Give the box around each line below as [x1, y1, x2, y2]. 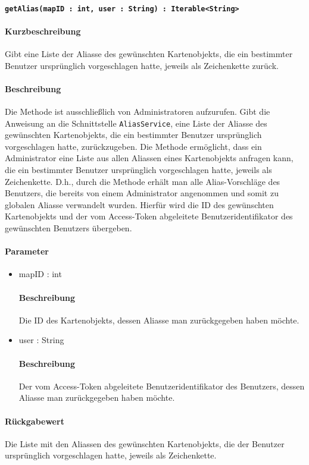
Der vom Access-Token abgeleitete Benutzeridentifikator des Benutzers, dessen [18, 379, 305, 392]
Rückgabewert [5, 414, 64, 427]
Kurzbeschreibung [5, 24, 81, 37]
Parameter [5, 245, 49, 257]
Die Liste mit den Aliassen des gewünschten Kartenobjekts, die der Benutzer [5, 437, 285, 450]
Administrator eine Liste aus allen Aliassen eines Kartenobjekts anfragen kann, [5, 152, 294, 164]
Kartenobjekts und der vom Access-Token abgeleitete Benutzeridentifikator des [5, 210, 293, 222]
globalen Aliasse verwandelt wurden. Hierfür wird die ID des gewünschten [5, 198, 274, 210]
